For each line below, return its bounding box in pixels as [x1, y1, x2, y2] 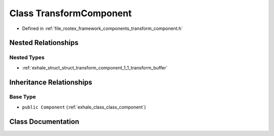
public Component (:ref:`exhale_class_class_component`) [22, 104, 146, 110]
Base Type [9, 93, 36, 100]
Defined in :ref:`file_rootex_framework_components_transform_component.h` [22, 25, 183, 31]
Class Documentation [9, 117, 80, 126]
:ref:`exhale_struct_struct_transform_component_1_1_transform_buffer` [22, 64, 167, 71]
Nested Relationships [9, 39, 79, 47]
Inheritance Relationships [9, 78, 92, 86]
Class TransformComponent [9, 8, 132, 19]
